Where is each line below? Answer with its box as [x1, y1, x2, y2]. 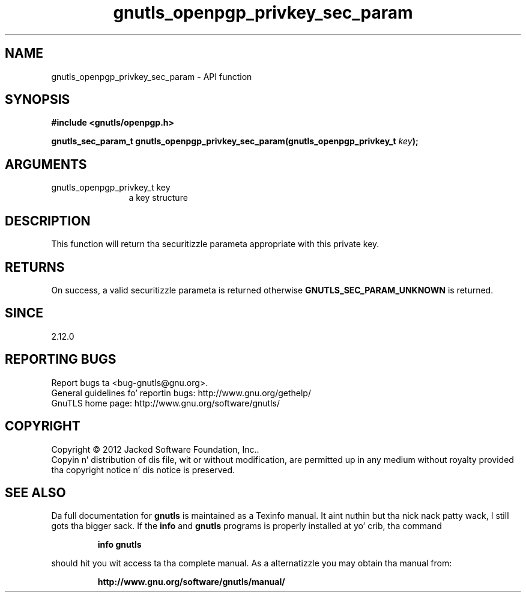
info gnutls [97, 539, 142, 550]
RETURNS [5, 259, 65, 275]
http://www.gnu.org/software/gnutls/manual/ [97, 577, 285, 587]
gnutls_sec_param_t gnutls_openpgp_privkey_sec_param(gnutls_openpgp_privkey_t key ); [51, 136, 419, 147]
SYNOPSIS [5, 92, 70, 108]
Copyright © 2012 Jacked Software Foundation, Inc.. [51, 444, 259, 455]
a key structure [128, 192, 188, 203]
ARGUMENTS [5, 156, 87, 172]
